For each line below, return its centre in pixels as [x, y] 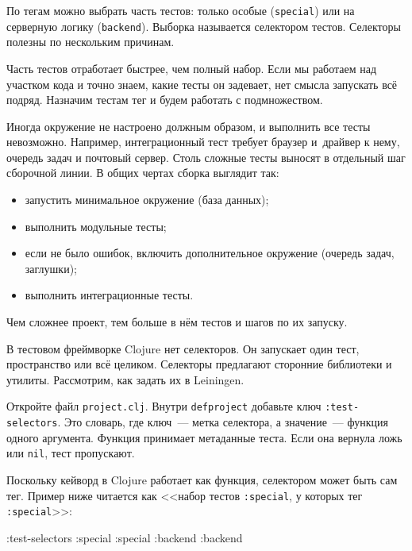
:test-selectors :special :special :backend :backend [125, 537]
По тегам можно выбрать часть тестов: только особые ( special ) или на [181, 10]
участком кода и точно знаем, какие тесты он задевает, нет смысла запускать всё [202, 84]
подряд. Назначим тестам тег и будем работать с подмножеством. [165, 100]
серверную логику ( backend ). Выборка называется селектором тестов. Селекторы [204, 26]
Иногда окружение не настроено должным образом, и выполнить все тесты [189, 126]
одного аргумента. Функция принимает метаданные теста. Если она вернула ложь [204, 437]
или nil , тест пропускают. [71, 453]
